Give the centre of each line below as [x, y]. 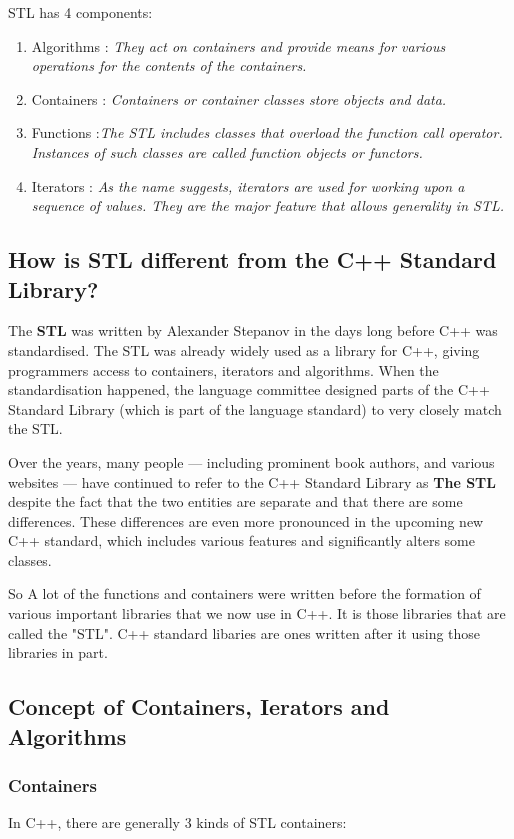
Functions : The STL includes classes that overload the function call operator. [267, 132]
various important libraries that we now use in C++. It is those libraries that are [257, 613]
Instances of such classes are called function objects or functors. [227, 151]
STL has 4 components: [80, 12]
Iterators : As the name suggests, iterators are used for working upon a [248, 185]
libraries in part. [58, 652]
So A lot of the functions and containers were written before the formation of [244, 593]
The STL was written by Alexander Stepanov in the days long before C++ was [253, 330]
